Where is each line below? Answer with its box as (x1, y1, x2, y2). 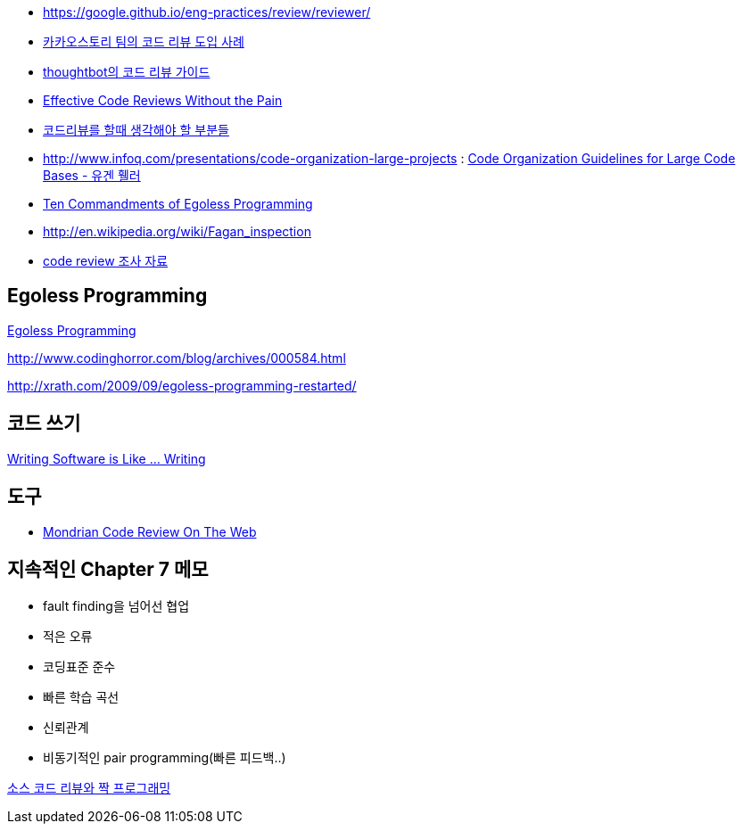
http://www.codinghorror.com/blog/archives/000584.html (7, 350, 346, 366)
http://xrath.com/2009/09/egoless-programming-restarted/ (7, 377, 357, 393)
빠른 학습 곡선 (43, 689, 120, 705)
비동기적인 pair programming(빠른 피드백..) (43, 750, 286, 766)
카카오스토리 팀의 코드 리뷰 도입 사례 (43, 34, 244, 49)
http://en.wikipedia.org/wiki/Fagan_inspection (43, 224, 311, 239)
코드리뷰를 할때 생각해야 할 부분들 (43, 122, 229, 137)
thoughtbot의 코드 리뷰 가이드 (43, 64, 211, 79)
